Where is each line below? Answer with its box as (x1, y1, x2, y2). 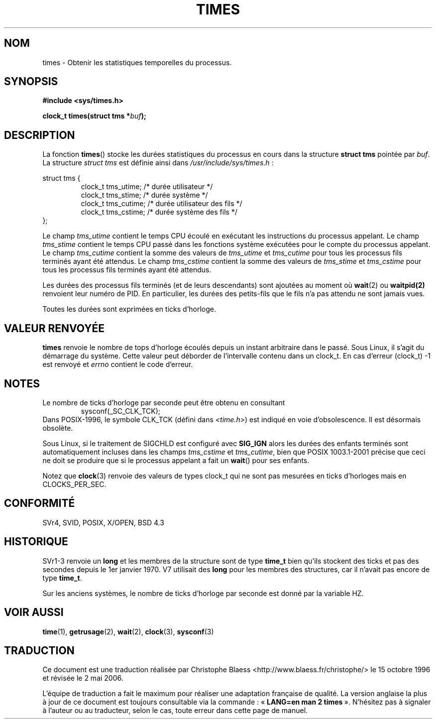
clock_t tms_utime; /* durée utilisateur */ (81, 182, 213, 191)
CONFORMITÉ (4, 497, 75, 510)
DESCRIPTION (4, 128, 75, 141)
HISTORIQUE (4, 535, 68, 548)
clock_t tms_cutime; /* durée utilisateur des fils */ (81, 199, 242, 208)
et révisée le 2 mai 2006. (42, 674, 123, 683)
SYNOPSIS (4, 75, 58, 88)
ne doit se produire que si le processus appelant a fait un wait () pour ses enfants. (42, 456, 310, 465)
